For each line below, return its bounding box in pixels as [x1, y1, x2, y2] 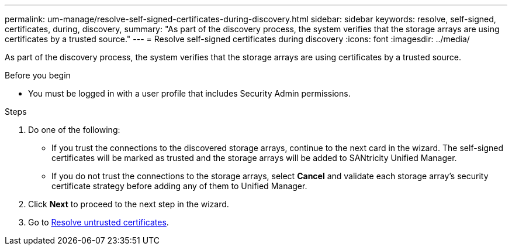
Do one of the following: [28, 125, 120, 135]
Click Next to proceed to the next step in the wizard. [28, 199, 229, 209]
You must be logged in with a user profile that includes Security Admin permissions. [28, 88, 351, 98]
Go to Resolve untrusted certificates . [28, 217, 169, 227]
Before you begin [5, 70, 71, 80]
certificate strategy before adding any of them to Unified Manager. [51, 181, 307, 191]
